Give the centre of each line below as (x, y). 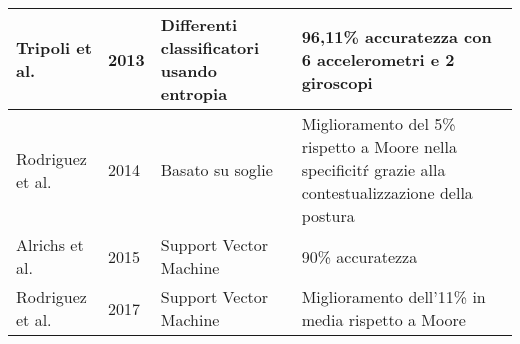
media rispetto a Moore (383, 319)
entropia (194, 93)
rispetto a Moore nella (379, 146)
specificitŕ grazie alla (373, 169)
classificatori (210, 47)
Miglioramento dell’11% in (393, 296)
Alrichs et (50, 244)
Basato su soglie (216, 169)
